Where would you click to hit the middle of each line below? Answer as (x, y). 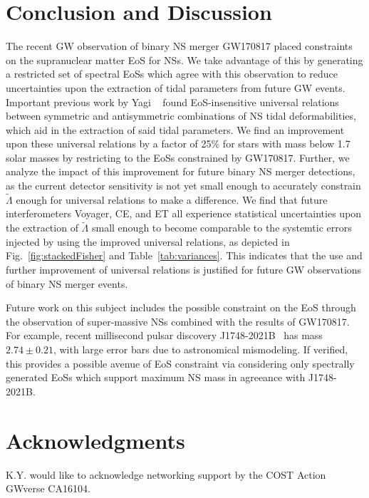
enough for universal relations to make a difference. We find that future (172, 199)
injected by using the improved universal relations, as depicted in (148, 241)
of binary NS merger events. (67, 283)
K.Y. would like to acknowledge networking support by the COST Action (166, 474)
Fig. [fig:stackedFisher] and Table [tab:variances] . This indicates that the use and (184, 255)
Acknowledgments (95, 440)
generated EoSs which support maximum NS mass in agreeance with (156, 377)
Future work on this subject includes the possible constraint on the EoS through (181, 307)
